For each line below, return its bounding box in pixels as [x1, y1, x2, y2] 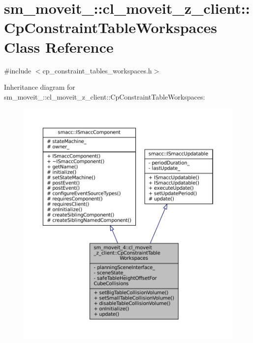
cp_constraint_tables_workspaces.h [42, 65, 152, 75]
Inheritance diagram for [4, 82, 75, 92]
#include [4, 65, 32, 75]
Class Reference [4, 36, 114, 57]
